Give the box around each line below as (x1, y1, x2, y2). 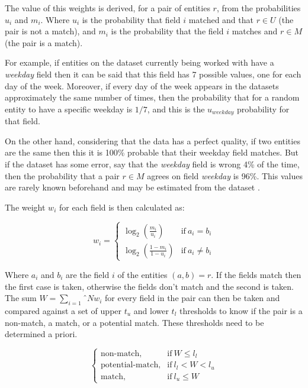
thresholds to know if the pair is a (179, 304, 303, 316)
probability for (236, 102, 290, 115)
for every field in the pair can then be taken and (105, 292, 280, 304)
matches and (232, 25, 278, 37)
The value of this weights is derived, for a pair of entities (5, 2, 210, 14)
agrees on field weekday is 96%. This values (147, 169, 303, 182)
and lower (133, 304, 169, 316)
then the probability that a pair (5, 169, 120, 182)
